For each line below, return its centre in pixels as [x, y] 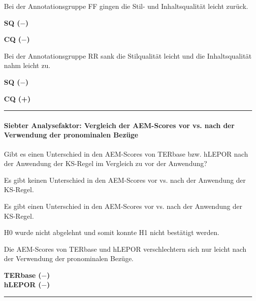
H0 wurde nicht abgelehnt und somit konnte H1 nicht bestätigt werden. [112, 232]
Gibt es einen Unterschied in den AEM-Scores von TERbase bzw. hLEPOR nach [126, 153]
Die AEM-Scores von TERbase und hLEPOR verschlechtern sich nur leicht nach [125, 249]
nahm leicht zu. [27, 65]
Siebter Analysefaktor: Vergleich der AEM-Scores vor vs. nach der [119, 125]
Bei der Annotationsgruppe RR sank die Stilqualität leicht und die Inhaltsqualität [128, 55]
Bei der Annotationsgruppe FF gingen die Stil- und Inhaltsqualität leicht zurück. [126, 6]
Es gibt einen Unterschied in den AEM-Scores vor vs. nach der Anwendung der [123, 206]
